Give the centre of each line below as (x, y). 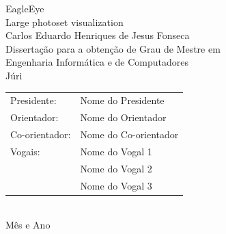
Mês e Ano (28, 225)
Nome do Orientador (123, 117)
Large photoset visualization (65, 22)
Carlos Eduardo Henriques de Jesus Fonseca (98, 35)
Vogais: (25, 151)
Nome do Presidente (122, 100)
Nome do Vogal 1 (116, 151)
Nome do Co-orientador (129, 134)
